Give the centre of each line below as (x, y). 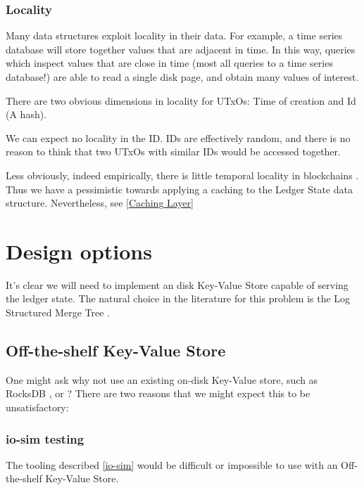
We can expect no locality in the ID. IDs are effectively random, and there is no (178, 137)
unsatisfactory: (37, 407)
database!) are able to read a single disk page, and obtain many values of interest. (182, 77)
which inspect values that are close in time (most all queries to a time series (169, 63)
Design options (79, 251)
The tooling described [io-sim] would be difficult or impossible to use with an (172, 464)
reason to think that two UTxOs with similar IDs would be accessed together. (173, 151)
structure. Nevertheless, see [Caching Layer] (100, 203)
